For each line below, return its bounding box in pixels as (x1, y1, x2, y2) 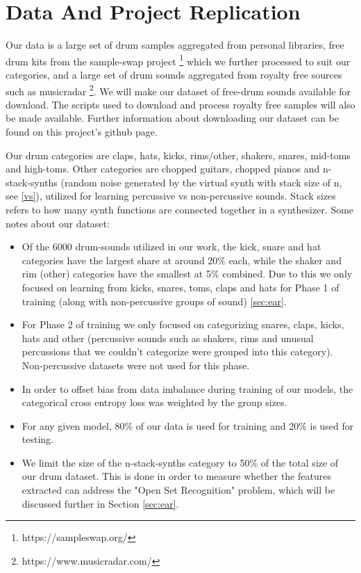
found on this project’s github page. (6, 124, 158, 138)
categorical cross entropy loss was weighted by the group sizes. (22, 395, 287, 410)
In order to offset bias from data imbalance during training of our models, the (22, 381, 353, 396)
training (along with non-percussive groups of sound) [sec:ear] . (22, 293, 287, 308)
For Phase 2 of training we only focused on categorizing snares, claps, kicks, (22, 317, 344, 332)
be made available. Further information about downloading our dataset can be (6, 111, 339, 125)
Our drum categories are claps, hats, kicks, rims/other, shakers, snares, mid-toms (6, 147, 351, 162)
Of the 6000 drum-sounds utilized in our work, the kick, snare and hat (22, 239, 321, 254)
